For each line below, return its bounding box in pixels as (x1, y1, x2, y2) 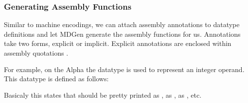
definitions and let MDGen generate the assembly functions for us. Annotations (4, 29, 241, 39)
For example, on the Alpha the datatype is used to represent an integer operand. (4, 64, 245, 74)
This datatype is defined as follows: (4, 74, 109, 84)
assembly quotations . (4, 48, 69, 58)
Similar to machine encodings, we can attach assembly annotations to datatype (4, 19, 240, 29)
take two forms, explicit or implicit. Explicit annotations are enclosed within (4, 38, 231, 48)
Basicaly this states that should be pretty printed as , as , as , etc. (4, 89, 202, 100)
